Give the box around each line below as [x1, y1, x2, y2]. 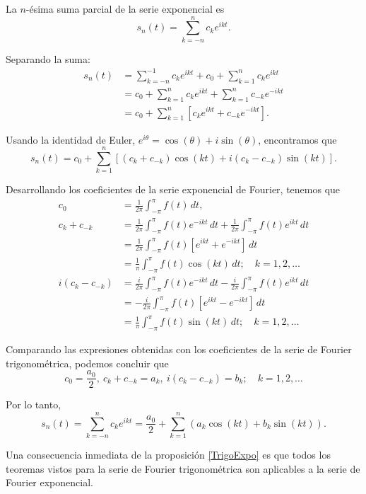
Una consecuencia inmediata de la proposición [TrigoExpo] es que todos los [6, 447, 331, 462]
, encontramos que [258, 132, 337, 147]
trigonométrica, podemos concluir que [6, 355, 169, 370]
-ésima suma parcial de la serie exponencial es [25, 1, 225, 16]
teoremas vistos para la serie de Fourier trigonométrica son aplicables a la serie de [6, 461, 360, 476]
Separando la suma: [6, 51, 90, 66]
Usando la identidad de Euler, [6, 132, 136, 147]
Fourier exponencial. [6, 475, 93, 490]
